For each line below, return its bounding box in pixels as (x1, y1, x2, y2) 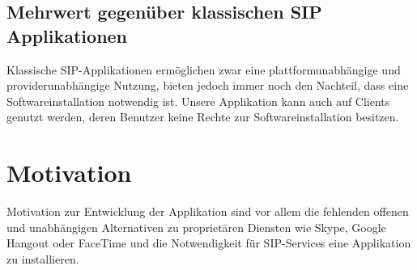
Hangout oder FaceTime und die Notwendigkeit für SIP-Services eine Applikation (6, 234, 411, 251)
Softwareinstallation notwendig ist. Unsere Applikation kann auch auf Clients (6, 92, 390, 109)
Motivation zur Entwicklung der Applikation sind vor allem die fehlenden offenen (6, 203, 409, 220)
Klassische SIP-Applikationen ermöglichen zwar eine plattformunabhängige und (6, 61, 401, 78)
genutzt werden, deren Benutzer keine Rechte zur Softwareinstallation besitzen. (6, 108, 399, 125)
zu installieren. (6, 250, 79, 267)
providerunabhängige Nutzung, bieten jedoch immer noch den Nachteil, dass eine (6, 77, 409, 94)
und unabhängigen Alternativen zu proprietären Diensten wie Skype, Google (6, 218, 386, 235)
